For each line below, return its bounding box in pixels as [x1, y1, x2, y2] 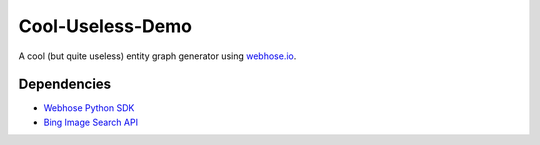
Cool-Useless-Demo [18, 15, 192, 37]
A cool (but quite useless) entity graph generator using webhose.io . [18, 50, 297, 62]
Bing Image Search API [43, 116, 139, 128]
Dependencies [18, 76, 112, 93]
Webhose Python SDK [43, 102, 135, 114]
